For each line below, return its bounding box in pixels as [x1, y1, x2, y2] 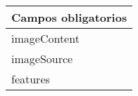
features [11, 71, 50, 87]
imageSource [11, 50, 73, 67]
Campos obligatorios [11, 9, 127, 25]
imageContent [11, 30, 80, 46]
